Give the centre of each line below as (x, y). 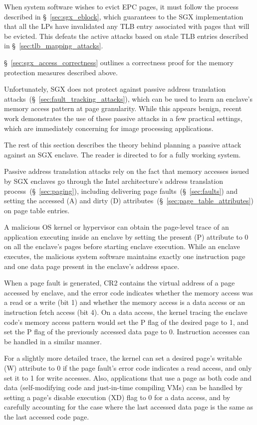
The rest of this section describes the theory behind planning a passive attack (123, 145)
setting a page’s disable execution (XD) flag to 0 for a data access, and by (117, 397)
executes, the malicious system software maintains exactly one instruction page (125, 256)
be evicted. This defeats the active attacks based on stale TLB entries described (126, 36)
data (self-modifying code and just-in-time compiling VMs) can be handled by (124, 387)
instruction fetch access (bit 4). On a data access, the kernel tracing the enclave (126, 312)
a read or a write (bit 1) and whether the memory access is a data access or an (125, 302)
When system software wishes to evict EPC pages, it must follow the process (122, 6)
